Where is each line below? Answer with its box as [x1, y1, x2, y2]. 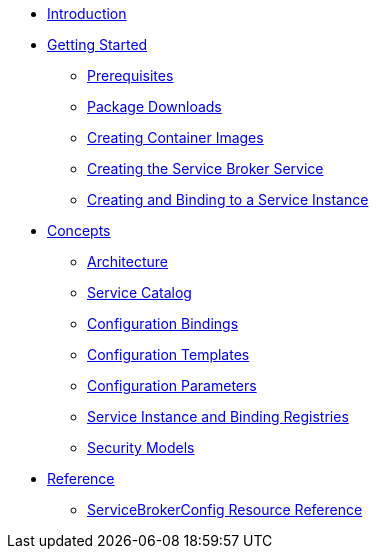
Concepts [47, 222, 111, 239]
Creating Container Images [87, 129, 264, 146]
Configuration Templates [87, 346, 250, 363]
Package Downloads [87, 98, 222, 115]
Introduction [47, 5, 127, 22]
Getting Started [47, 36, 148, 53]
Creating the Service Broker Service [87, 160, 324, 177]
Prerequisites [87, 67, 174, 84]
